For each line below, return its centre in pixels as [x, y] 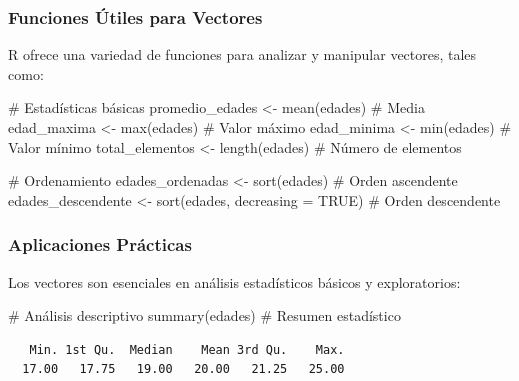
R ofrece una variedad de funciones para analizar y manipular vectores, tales [242, 54]
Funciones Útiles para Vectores [135, 16]
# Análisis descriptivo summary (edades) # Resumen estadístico [204, 315]
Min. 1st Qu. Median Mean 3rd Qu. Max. [187, 349]
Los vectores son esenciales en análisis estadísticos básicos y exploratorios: [234, 281]
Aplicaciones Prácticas [100, 244]
